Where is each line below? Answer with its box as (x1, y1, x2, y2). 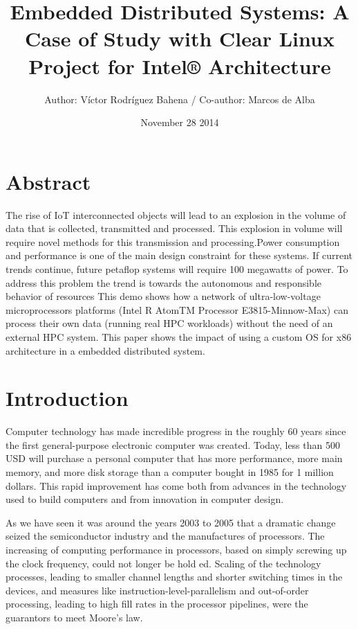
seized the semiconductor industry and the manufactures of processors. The (6, 529, 325, 543)
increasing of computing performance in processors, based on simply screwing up (6, 542, 347, 557)
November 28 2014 (140, 115, 219, 130)
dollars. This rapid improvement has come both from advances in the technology (6, 478, 347, 493)
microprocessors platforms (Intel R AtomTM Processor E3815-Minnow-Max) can (6, 302, 348, 317)
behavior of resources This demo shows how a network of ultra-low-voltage (6, 289, 321, 303)
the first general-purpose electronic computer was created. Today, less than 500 (6, 437, 340, 452)
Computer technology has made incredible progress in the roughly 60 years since (6, 424, 346, 438)
